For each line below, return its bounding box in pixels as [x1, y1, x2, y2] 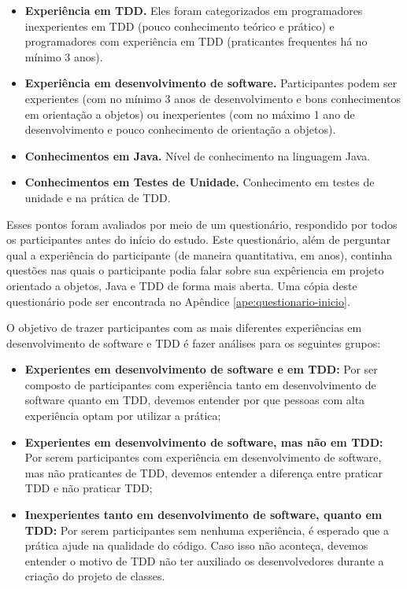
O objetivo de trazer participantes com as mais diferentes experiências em [6, 319, 362, 336]
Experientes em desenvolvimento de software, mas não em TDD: [24, 433, 383, 450]
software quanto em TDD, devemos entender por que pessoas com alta [24, 392, 365, 408]
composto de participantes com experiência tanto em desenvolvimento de [24, 376, 376, 392]
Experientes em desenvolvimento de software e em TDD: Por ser [24, 361, 378, 377]
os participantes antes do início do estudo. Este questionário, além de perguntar [6, 231, 391, 248]
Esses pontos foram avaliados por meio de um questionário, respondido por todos [6, 215, 398, 232]
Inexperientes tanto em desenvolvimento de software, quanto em [24, 506, 383, 523]
